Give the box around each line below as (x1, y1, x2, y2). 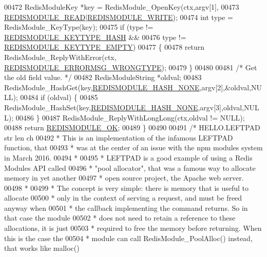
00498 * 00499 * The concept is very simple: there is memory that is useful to (4, 182, 249, 193)
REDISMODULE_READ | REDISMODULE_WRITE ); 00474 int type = (4, 11, 233, 22)
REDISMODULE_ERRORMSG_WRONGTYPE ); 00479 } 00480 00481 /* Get (4, 62, 257, 72)
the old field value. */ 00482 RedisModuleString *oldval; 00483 (4, 72, 202, 83)
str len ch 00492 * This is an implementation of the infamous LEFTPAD (4, 132, 233, 143)
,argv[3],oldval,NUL (198, 102, 259, 112)
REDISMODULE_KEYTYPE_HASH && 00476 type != (4, 31, 186, 42)
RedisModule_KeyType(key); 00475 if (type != (4, 22, 154, 32)
